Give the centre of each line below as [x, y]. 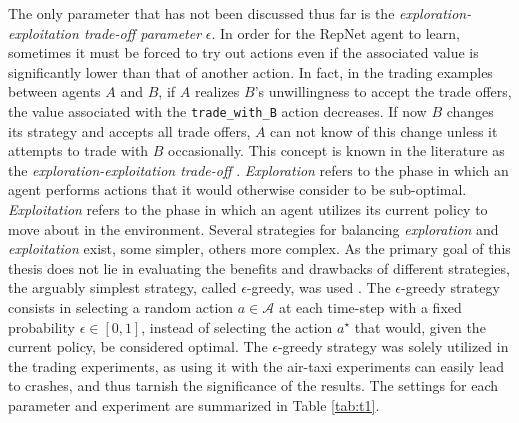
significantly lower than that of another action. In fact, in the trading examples [250, 71]
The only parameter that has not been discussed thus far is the [201, 13]
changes [470, 110]
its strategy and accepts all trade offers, [129, 130]
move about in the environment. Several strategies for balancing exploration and [253, 228]
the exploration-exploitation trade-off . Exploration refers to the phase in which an [258, 169]
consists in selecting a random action [121, 306]
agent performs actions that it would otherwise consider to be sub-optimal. [237, 189]
